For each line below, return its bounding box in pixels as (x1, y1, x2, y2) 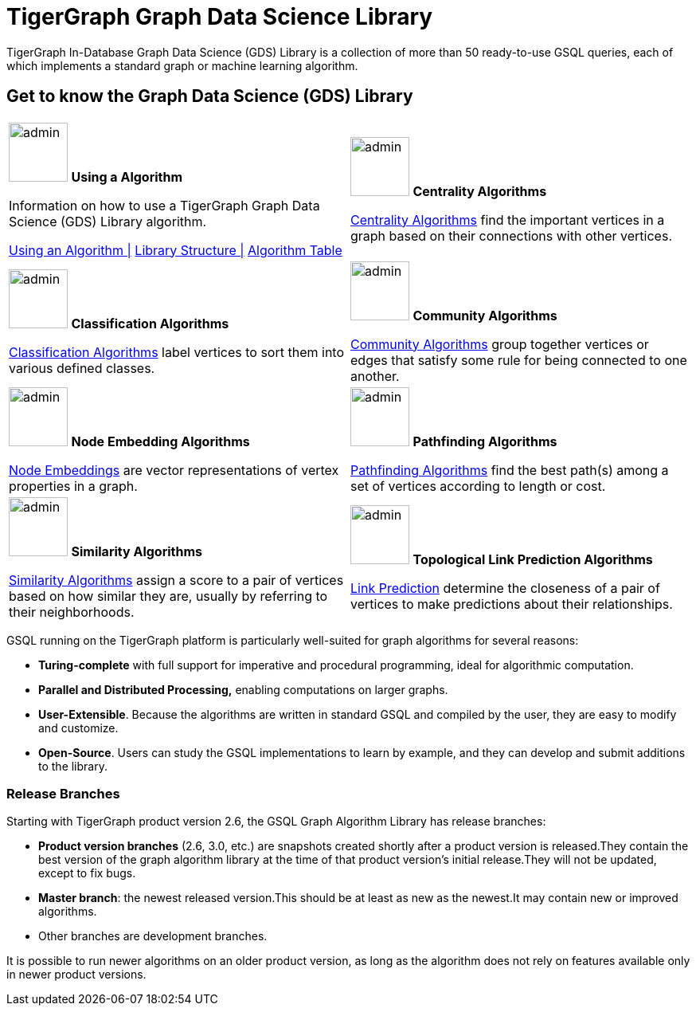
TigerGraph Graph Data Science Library (6, 3, 433, 30)
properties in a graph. (9, 477, 138, 494)
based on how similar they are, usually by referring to (9, 587, 328, 604)
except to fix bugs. (38, 866, 136, 881)
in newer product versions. (6, 967, 147, 982)
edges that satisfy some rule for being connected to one (350, 351, 687, 368)
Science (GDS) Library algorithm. (9, 213, 207, 229)
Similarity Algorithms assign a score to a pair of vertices (9, 571, 344, 588)
